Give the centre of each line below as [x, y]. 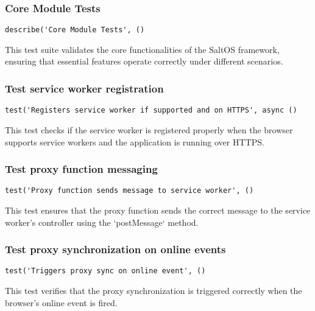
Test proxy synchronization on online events [115, 249]
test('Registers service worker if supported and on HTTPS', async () [151, 110]
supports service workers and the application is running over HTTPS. [135, 142]
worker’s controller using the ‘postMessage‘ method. [102, 222]
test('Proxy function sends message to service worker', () [129, 191]
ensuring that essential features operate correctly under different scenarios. [144, 61]
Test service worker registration [84, 88]
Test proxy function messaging [81, 169]
